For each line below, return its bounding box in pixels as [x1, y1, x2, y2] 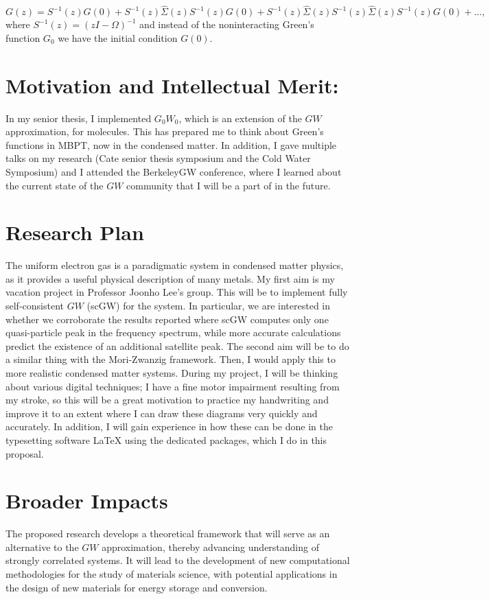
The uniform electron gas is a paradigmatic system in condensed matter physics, [5, 258, 344, 272]
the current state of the [5, 178, 104, 192]
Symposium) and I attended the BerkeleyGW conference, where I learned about [5, 164, 342, 178]
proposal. [5, 446, 44, 460]
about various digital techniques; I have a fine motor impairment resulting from [5, 379, 340, 393]
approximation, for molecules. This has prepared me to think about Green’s [5, 124, 324, 139]
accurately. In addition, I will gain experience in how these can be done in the [5, 419, 333, 434]
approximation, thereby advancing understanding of [102, 539, 319, 554]
